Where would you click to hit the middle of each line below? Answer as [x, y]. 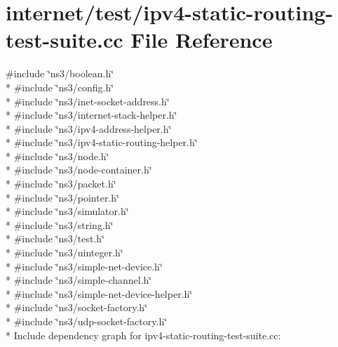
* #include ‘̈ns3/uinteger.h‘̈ [65, 253]
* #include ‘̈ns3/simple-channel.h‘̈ [79, 280]
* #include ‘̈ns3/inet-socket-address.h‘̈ [88, 101]
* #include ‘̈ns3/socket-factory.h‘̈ [77, 307]
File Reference [202, 40]
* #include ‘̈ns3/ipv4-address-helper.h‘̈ [89, 128]
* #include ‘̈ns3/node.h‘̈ [58, 156]
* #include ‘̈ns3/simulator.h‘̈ [67, 211]
